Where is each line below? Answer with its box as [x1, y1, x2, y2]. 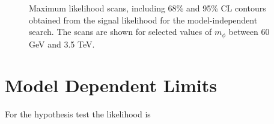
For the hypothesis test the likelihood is [5, 108, 151, 120]
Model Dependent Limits [5, 73, 217, 98]
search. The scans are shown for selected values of [29, 25, 212, 38]
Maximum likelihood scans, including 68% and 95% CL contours [29, 2, 266, 14]
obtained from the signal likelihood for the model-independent [29, 13, 258, 26]
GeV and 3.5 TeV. [29, 37, 95, 50]
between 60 [228, 25, 270, 38]
